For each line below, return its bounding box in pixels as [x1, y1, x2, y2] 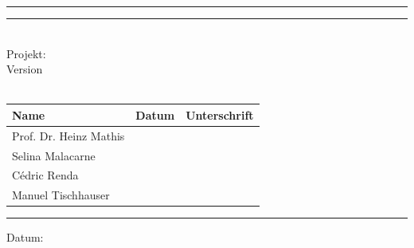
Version [6, 61, 43, 77]
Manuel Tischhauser [12, 187, 110, 203]
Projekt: [6, 45, 46, 61]
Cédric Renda [12, 167, 79, 183]
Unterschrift [186, 106, 254, 123]
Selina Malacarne [12, 147, 96, 163]
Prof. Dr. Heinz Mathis [12, 127, 125, 144]
